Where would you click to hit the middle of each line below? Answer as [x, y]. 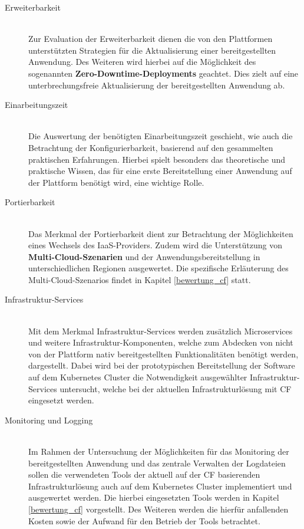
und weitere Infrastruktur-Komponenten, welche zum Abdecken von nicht [161, 342]
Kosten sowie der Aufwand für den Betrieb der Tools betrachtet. [144, 520]
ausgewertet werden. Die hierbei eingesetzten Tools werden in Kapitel [154, 497]
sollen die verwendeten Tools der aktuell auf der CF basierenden [144, 474]
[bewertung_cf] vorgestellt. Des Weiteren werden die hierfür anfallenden [158, 509]
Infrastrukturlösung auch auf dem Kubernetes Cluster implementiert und [160, 486]
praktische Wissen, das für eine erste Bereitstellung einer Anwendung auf [160, 171]
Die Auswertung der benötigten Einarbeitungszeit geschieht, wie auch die [161, 136]
